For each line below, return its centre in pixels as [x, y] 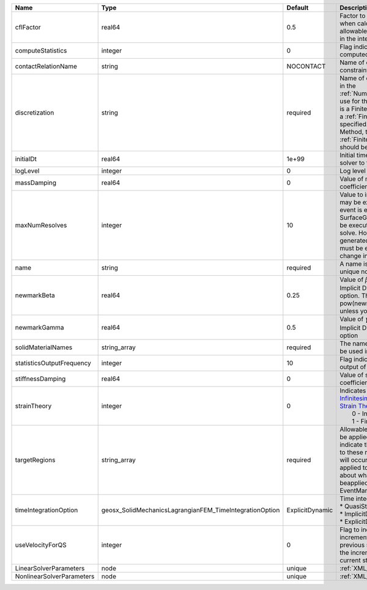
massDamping [36, 183]
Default [298, 8]
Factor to [353, 16]
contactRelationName [46, 66]
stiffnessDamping [40, 379]
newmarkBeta [35, 295]
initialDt [26, 159]
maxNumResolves [41, 225]
